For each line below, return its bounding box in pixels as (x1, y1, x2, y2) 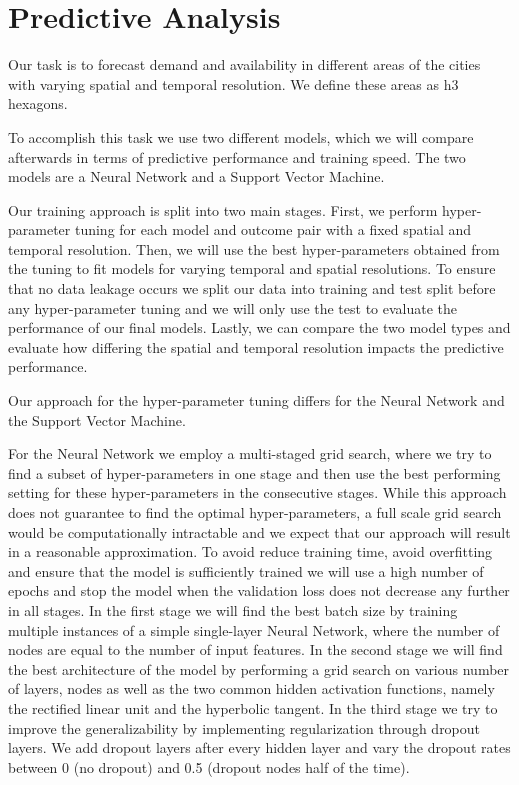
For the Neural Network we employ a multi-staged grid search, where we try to (8, 443, 492, 464)
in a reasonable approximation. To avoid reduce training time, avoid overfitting (8, 541, 493, 562)
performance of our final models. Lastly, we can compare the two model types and (8, 317, 511, 338)
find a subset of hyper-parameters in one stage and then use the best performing (8, 462, 501, 483)
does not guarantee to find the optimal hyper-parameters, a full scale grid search (8, 502, 502, 522)
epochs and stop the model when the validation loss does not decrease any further (8, 580, 510, 601)
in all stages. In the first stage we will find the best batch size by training (8, 599, 458, 620)
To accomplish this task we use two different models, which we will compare (8, 126, 474, 147)
